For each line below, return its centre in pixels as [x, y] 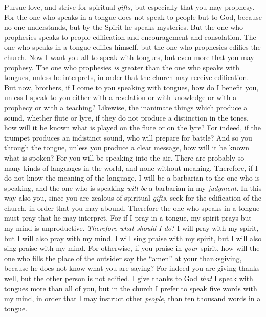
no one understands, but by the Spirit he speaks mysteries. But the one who [124, 27]
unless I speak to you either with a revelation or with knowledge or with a [120, 97]
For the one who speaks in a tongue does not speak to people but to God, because [133, 17]
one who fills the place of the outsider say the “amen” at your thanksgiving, [123, 258]
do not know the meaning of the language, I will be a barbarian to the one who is [132, 178]
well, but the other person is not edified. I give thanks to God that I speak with [129, 278]
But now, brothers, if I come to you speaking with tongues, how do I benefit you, [131, 87]
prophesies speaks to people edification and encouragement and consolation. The [130, 37]
